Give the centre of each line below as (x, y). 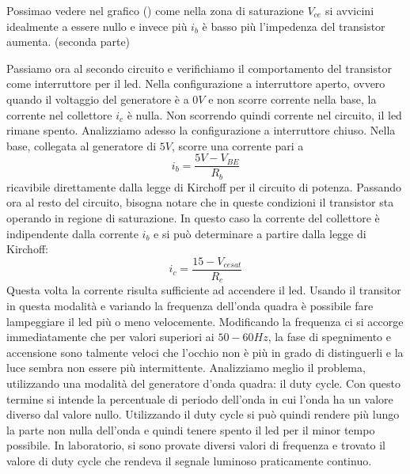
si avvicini (349, 10)
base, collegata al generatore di (82, 145)
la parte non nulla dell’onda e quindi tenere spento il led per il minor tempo (191, 429)
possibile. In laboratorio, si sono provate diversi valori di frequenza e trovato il (196, 445)
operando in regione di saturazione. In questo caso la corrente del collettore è (193, 218)
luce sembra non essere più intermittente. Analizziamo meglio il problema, (186, 368)
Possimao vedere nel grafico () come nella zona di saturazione (155, 10)
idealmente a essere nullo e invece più (97, 26)
